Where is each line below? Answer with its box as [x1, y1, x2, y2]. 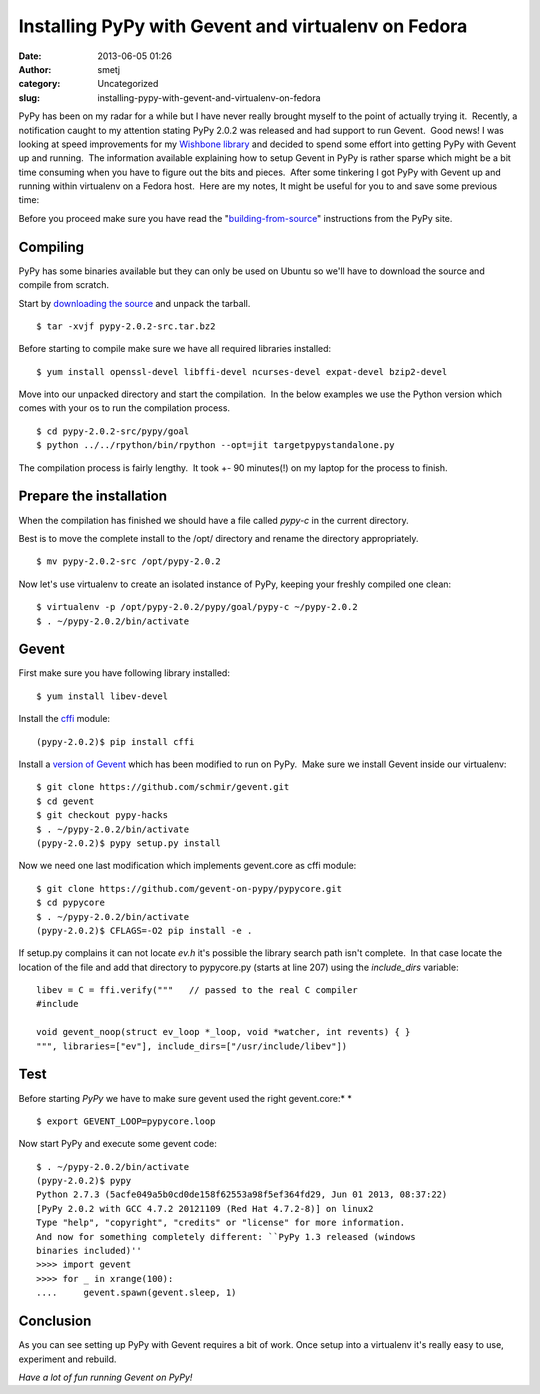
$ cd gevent [36, 795, 95, 807]
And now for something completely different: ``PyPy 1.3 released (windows [36, 1231, 416, 1242]
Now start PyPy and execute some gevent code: [18, 1138, 217, 1150]
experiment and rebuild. [18, 1353, 117, 1365]
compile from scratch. [18, 279, 110, 291]
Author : [18, 63, 52, 75]
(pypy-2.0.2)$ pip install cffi [36, 736, 195, 747]
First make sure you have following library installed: [18, 667, 230, 679]
